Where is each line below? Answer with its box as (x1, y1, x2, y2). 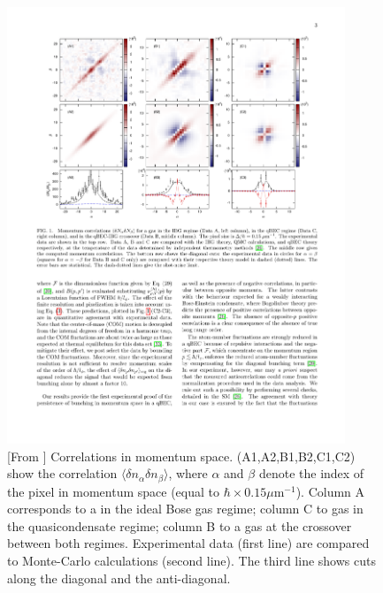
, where (168, 464, 208, 483)
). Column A (295, 482, 365, 500)
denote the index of (258, 464, 364, 483)
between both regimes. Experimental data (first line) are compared (7, 534, 370, 552)
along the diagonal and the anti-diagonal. (7, 568, 231, 587)
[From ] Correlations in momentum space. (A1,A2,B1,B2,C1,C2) (7, 446, 356, 465)
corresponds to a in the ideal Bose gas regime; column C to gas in (7, 499, 364, 518)
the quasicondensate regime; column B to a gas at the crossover (7, 516, 352, 535)
